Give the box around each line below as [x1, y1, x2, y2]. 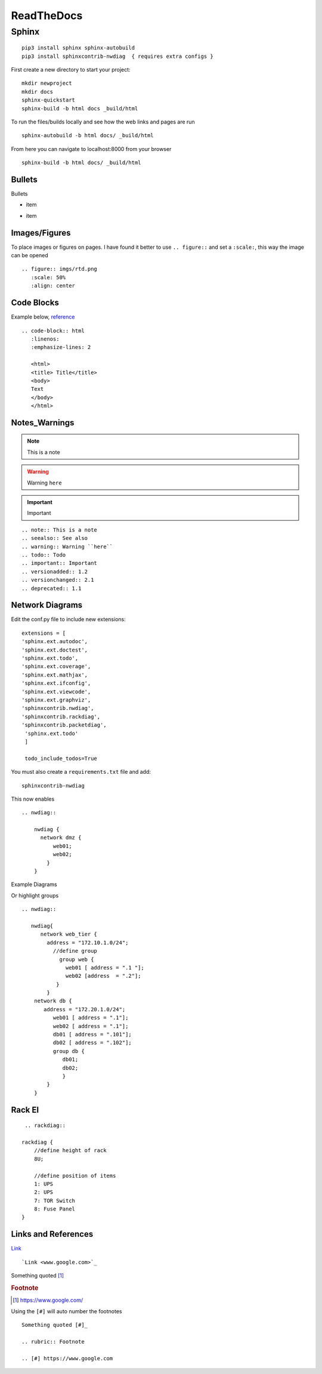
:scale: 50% [30, 274, 66, 280]
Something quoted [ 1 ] [11, 1272, 64, 1279]
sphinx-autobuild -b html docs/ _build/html [21, 132, 154, 139]
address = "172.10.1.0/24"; [47, 939, 129, 946]
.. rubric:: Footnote [21, 1338, 85, 1345]
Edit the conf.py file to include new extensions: [11, 616, 126, 623]
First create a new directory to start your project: [11, 66, 131, 73]
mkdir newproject [21, 80, 72, 87]
